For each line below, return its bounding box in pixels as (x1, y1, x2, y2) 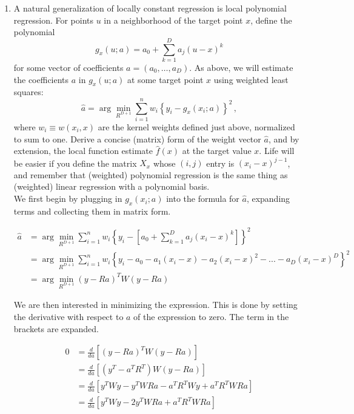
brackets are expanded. (13, 322, 99, 335)
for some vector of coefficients (13, 61, 124, 73)
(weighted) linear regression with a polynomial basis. (13, 180, 210, 193)
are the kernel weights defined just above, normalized (98, 121, 295, 133)
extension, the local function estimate (13, 144, 153, 157)
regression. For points (13, 13, 94, 26)
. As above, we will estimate (189, 61, 293, 73)
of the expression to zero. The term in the (133, 310, 289, 322)
